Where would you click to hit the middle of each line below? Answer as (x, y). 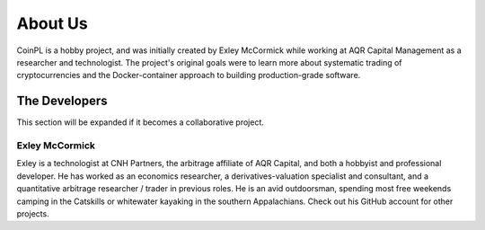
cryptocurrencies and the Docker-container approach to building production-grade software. (189, 75)
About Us (53, 23)
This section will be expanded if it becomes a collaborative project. (141, 122)
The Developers (62, 101)
